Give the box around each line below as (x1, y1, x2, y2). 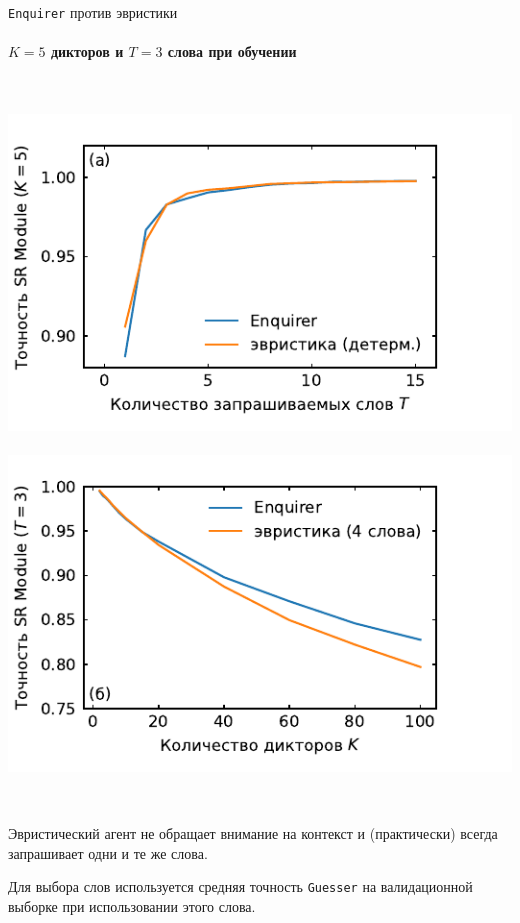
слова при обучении (167, 41, 297, 62)
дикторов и (50, 41, 124, 62)
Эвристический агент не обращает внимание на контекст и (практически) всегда (8, 823, 498, 844)
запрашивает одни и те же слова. (8, 842, 208, 863)
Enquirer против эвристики (8, 2, 178, 22)
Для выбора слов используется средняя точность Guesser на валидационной (8, 876, 473, 897)
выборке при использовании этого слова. (8, 895, 256, 916)
